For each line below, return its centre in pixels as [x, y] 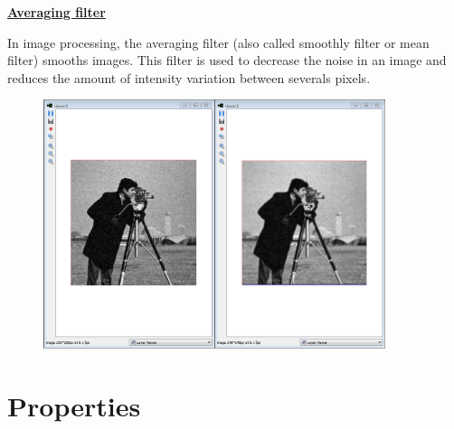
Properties [74, 406]
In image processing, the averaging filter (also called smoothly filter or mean [218, 42]
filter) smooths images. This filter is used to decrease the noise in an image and [227, 60]
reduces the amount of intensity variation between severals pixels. [189, 77]
